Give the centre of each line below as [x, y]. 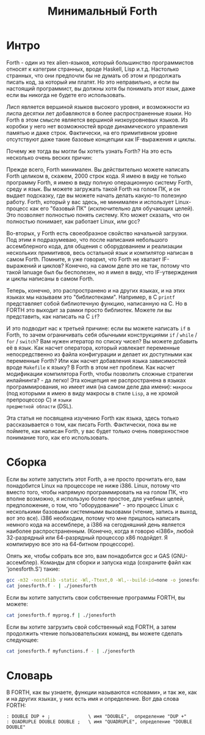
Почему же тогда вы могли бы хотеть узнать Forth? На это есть [89, 151]
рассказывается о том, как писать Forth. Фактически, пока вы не [92, 424]
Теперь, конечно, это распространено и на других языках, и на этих [96, 290]
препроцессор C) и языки [39, 400]
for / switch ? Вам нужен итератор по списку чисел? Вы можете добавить [102, 341]
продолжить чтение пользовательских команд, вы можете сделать [95, 633]
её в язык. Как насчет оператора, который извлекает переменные [93, 348]
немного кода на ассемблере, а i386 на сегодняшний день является [96, 524]
